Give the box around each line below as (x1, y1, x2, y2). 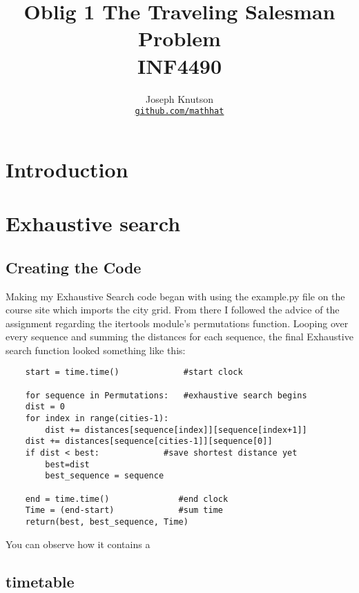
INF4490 (137, 51, 222, 79)
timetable (6, 570, 75, 592)
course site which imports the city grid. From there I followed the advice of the (6, 302, 340, 317)
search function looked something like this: (6, 342, 186, 357)
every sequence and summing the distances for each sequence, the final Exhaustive (6, 329, 353, 344)
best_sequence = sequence (45, 471, 164, 481)
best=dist (45, 459, 90, 469)
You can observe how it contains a (6, 536, 151, 551)
